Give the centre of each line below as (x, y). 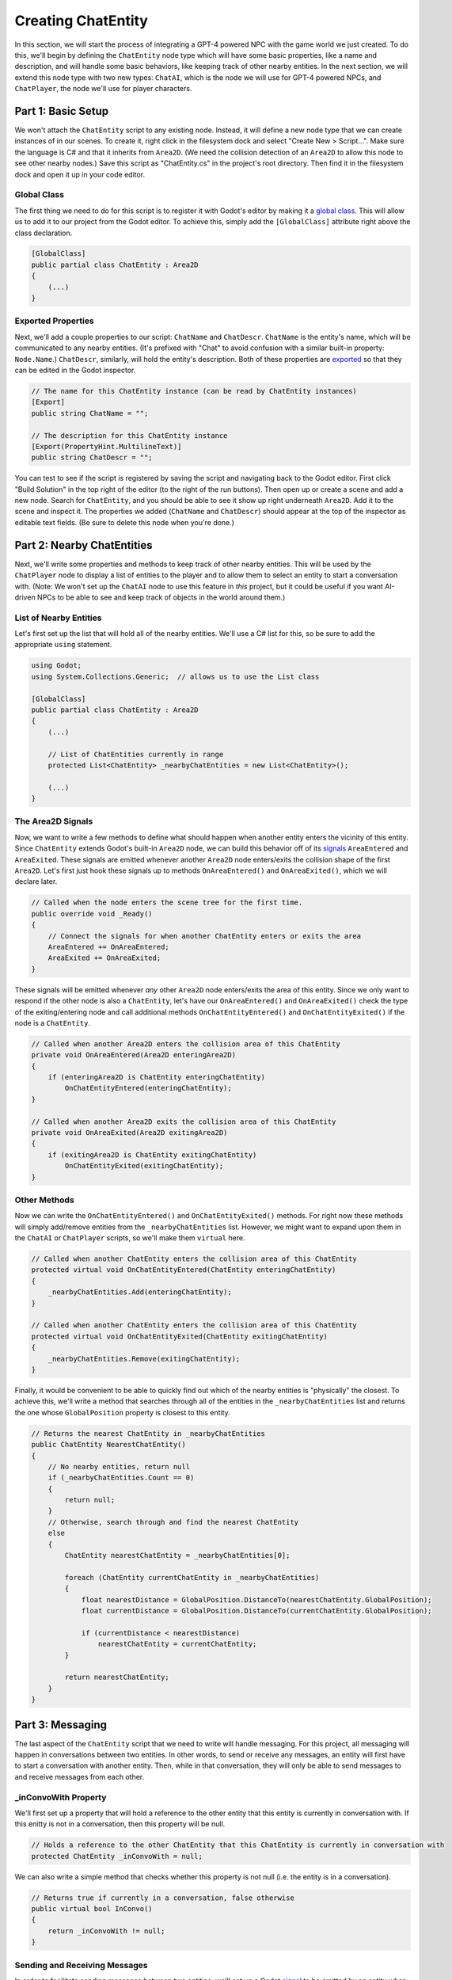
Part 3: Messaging (61, 1725)
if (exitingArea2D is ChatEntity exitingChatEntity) (152, 1155)
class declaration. (44, 233)
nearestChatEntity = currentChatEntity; (177, 1644)
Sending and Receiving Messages (81, 1965)
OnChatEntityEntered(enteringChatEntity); (148, 1088)
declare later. (36, 881)
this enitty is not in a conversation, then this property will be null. (120, 1824)
